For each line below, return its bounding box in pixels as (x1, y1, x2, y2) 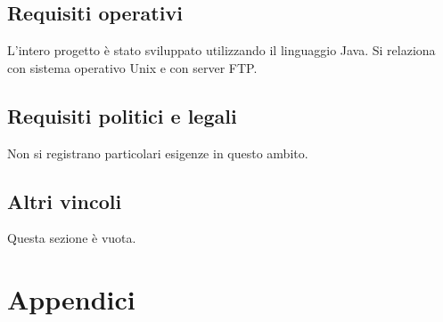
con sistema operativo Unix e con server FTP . (7, 58, 258, 76)
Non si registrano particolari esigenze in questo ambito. (7, 143, 308, 162)
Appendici (7, 281, 135, 318)
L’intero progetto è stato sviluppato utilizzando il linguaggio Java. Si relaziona (7, 41, 436, 60)
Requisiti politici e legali (7, 101, 237, 129)
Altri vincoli (7, 187, 122, 214)
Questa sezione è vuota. (7, 229, 136, 247)
